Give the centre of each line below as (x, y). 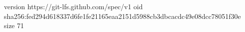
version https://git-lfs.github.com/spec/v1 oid (73, 6)
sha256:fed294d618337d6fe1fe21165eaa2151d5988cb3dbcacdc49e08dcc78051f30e (122, 16)
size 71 (14, 25)
